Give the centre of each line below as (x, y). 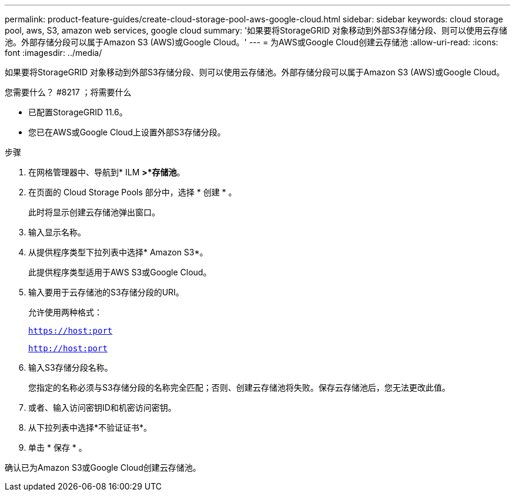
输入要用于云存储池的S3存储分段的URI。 (106, 292)
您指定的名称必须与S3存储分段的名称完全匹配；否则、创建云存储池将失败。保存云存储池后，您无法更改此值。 (239, 387)
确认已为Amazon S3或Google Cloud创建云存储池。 (103, 467)
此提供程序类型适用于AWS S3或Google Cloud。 (120, 272)
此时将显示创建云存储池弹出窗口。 (94, 212)
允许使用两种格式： (65, 312)
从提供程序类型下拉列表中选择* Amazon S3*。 (118, 252)
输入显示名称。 (57, 232)
